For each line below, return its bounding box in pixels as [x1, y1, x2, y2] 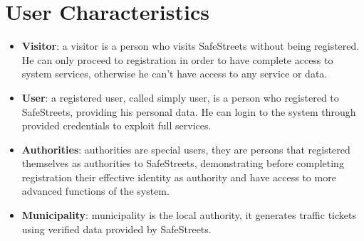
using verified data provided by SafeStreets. [21, 221, 212, 236]
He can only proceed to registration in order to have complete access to [21, 52, 333, 67]
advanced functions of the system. [21, 183, 170, 198]
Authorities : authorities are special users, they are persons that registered [21, 141, 350, 156]
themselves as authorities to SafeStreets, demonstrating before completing [21, 156, 344, 171]
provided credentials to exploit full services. [21, 118, 212, 133]
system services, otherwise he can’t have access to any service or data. [21, 66, 328, 81]
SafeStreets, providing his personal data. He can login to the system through [21, 104, 356, 119]
